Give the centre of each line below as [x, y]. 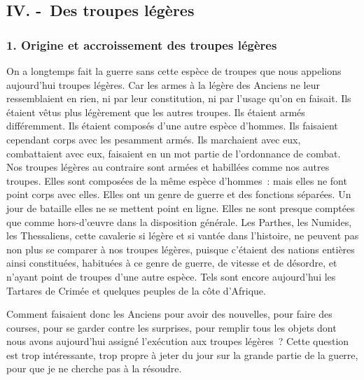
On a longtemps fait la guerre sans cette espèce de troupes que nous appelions [174, 71]
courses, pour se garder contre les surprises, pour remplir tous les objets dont [171, 327]
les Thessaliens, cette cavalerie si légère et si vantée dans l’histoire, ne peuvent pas [183, 235]
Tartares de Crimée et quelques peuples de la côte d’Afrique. [136, 290]
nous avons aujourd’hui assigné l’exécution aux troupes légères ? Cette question [178, 341]
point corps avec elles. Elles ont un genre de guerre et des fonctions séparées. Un [179, 194]
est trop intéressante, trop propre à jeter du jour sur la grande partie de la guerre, [182, 354]
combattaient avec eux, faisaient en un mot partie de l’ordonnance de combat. [174, 153]
